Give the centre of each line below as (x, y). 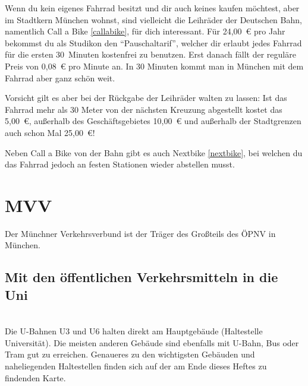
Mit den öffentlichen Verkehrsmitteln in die (142, 277)
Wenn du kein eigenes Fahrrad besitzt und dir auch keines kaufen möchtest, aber (152, 8)
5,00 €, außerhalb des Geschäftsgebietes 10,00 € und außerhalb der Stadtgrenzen (153, 121)
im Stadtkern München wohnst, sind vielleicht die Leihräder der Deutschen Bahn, (153, 19)
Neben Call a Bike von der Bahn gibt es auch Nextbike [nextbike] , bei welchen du (154, 152)
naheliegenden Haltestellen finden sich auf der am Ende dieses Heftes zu (136, 366)
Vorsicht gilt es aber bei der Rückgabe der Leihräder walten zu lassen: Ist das (146, 98)
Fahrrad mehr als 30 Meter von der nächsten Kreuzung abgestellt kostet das (144, 109)
